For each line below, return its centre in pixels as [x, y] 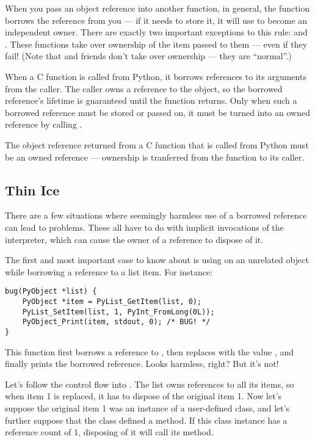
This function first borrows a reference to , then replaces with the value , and [150, 351]
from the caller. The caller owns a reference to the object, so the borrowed [144, 88]
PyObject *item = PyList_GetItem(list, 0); [112, 301]
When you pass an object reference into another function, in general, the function [157, 8]
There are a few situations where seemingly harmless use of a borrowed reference [156, 215]
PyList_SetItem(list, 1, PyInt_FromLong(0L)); [118, 312]
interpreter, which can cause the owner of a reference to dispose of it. [134, 239]
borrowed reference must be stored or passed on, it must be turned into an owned [157, 112]
